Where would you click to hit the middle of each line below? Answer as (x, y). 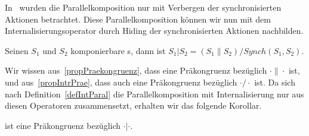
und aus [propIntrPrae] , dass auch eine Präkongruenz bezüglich (121, 82)
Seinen (17, 50)
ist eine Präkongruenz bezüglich (63, 125)
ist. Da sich (275, 82)
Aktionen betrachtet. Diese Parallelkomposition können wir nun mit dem (138, 19)
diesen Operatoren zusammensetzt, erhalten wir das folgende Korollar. (133, 105)
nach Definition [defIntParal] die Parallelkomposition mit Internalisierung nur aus (154, 94)
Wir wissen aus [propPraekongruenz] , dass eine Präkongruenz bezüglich (136, 70)
